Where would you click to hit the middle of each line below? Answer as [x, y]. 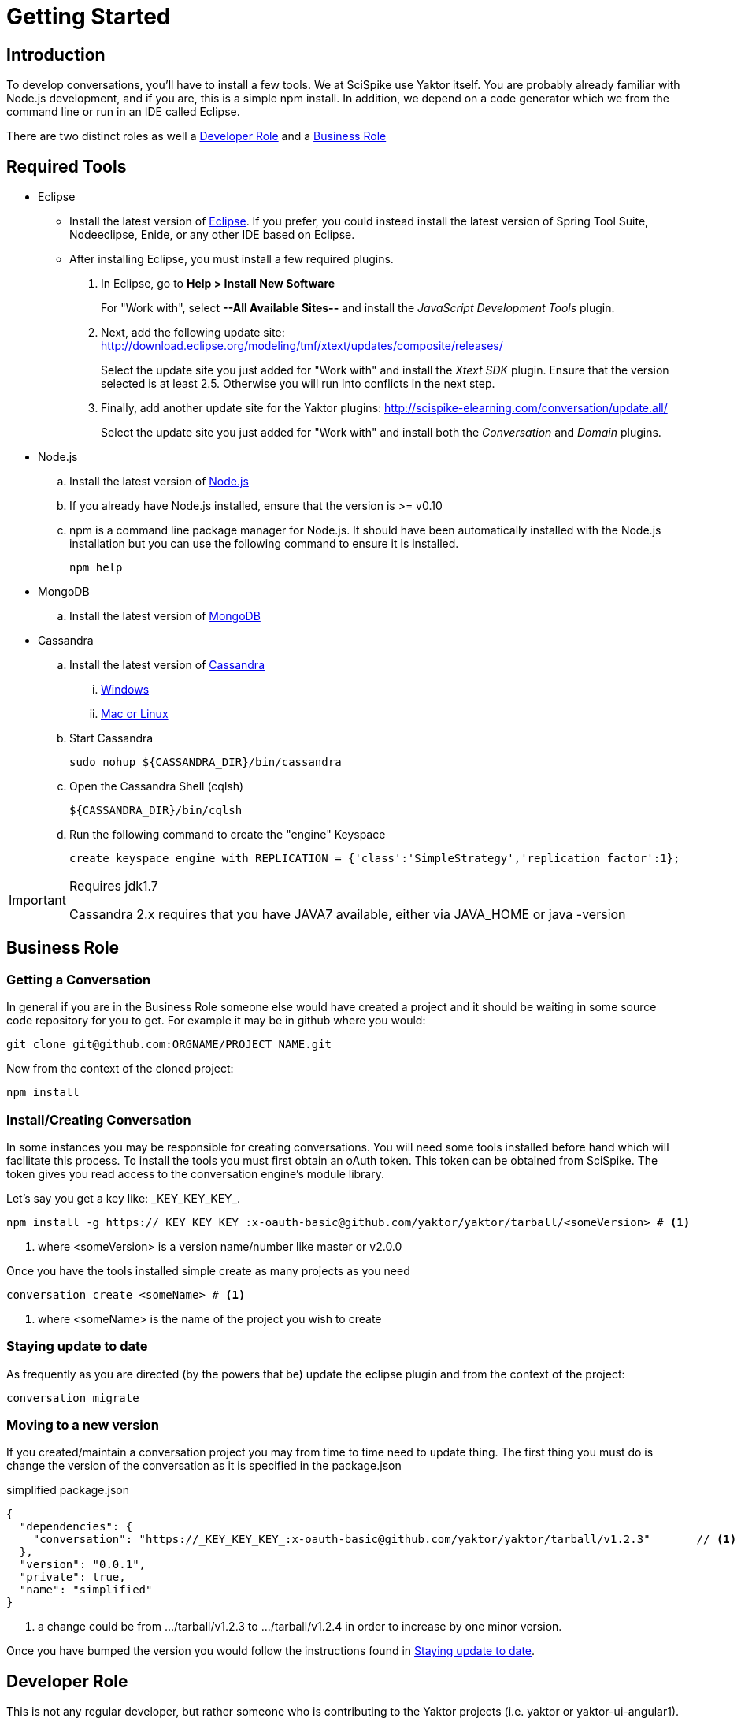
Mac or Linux [135, 714]
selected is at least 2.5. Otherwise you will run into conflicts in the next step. [298, 384]
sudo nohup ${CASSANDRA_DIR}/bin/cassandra [206, 762]
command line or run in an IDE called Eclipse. [123, 112]
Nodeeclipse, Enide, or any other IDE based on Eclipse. [212, 235]
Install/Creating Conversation [99, 1119]
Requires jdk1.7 [113, 886]
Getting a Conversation [79, 979]
